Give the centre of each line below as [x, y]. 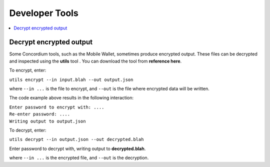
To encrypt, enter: [28, 70]
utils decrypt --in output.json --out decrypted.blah [76, 139]
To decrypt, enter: [28, 130]
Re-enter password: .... [39, 114]
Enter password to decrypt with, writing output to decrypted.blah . [77, 148]
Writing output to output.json [47, 121]
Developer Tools [44, 13]
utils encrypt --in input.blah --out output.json [71, 79]
